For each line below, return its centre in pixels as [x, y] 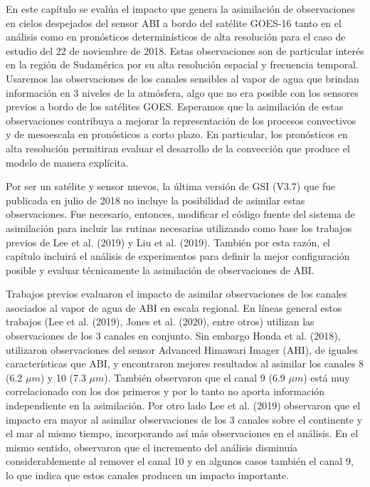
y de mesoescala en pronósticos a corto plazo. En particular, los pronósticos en [177, 134]
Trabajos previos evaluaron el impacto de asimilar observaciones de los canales [176, 294]
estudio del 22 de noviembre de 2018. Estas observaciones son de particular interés [185, 50]
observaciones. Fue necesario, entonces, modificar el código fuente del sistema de [180, 214]
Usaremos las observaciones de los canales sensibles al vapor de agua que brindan [183, 78]
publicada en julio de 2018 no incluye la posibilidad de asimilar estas [155, 200]
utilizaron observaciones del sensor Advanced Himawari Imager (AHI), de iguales [182, 349]
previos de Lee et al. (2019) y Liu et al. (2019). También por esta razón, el [168, 242]
